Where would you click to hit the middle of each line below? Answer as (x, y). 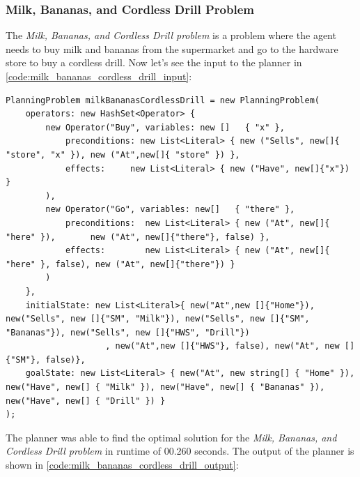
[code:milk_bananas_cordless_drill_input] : (99, 76)
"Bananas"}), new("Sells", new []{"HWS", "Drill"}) (128, 332)
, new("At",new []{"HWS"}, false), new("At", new (222, 346)
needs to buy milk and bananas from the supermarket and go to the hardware (172, 48)
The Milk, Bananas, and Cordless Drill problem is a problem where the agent (171, 35)
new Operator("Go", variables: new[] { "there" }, (170, 210)
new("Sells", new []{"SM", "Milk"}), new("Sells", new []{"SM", (158, 319)
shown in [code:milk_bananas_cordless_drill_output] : (122, 465)
